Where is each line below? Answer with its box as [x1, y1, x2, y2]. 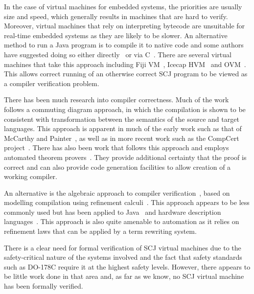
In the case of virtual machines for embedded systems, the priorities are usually [4, 1, 242, 11]
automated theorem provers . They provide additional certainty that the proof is [4, 152, 247, 162]
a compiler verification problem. [4, 78, 99, 88]
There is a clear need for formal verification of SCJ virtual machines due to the [4, 242, 241, 252]
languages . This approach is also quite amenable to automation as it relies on [4, 216, 239, 226]
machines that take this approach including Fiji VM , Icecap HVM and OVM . [4, 59, 246, 69]
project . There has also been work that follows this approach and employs [4, 142, 229, 153]
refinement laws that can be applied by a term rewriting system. [4, 226, 197, 236]
